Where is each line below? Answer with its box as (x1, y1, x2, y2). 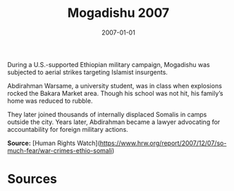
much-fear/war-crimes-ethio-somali (7, 146, 113, 154)
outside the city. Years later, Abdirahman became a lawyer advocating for (7, 118, 221, 126)
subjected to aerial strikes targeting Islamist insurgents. (7, 68, 168, 76)
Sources (7, 171, 58, 187)
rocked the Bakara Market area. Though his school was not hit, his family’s (7, 89, 223, 97)
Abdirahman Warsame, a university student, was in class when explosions (7, 81, 222, 90)
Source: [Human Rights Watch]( (7, 139, 101, 147)
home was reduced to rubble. (7, 97, 93, 105)
